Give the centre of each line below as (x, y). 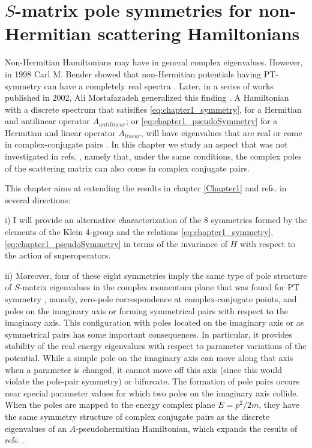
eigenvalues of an (36, 428)
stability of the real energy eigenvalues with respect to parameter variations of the (156, 346)
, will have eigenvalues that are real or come (221, 132)
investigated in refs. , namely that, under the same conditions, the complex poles (153, 156)
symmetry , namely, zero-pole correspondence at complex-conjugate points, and (151, 299)
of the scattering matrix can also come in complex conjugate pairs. (127, 168)
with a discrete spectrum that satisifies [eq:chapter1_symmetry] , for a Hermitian (153, 109)
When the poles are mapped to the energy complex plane (110, 405)
